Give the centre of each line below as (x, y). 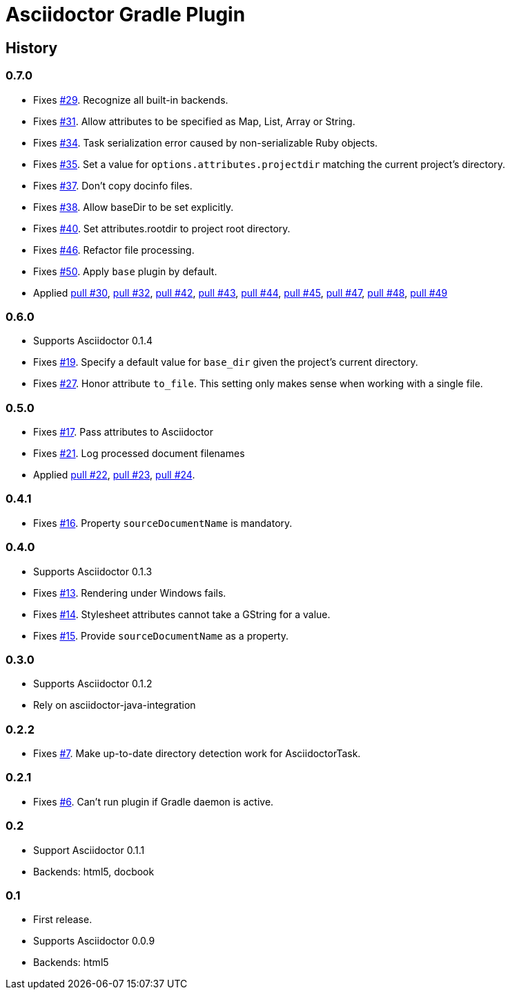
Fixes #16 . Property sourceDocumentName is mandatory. (163, 523)
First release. (63, 920)
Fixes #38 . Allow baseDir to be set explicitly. (134, 207)
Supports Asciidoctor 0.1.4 (93, 341)
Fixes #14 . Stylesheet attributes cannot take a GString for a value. (182, 614)
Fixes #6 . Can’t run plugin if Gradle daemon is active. (154, 801)
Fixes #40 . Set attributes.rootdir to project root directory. (162, 228)
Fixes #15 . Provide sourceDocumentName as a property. (161, 635)
